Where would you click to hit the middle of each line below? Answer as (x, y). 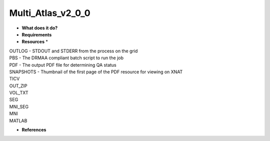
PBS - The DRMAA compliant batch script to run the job (66, 58)
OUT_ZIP (18, 86)
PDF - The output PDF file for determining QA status (63, 65)
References (34, 130)
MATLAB (18, 121)
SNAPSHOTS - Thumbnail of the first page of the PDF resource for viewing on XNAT (96, 72)
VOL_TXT (19, 93)
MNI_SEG (19, 107)
